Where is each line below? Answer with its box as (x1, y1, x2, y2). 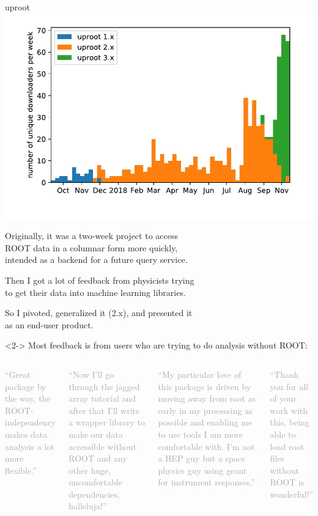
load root (270, 440, 305, 452)
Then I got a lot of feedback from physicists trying (5, 273, 194, 286)
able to (270, 427, 296, 440)
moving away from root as (158, 392, 256, 405)
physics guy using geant (158, 463, 247, 476)
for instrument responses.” (158, 476, 256, 488)
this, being (270, 416, 309, 429)
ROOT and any (68, 452, 127, 465)
